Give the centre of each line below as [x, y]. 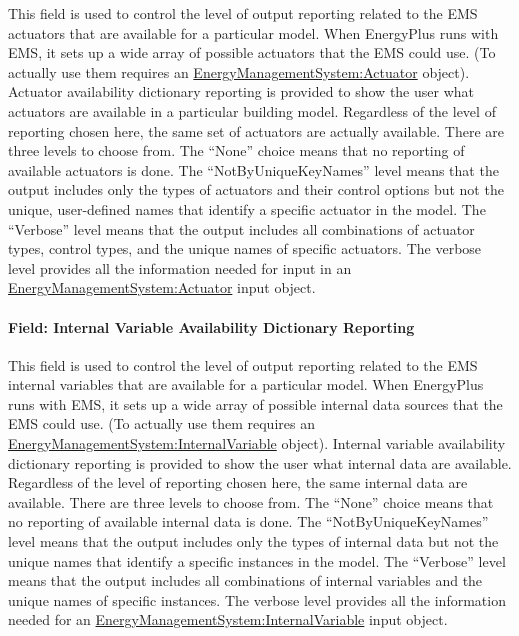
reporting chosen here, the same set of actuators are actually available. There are [256, 130]
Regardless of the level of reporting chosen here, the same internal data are [238, 482]
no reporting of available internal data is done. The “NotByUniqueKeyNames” [248, 521]
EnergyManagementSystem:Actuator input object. [162, 287]
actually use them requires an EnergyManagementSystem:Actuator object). [239, 71]
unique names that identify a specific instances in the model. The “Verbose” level [257, 560]
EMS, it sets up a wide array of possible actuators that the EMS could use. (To [252, 52]
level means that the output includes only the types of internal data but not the [253, 541]
